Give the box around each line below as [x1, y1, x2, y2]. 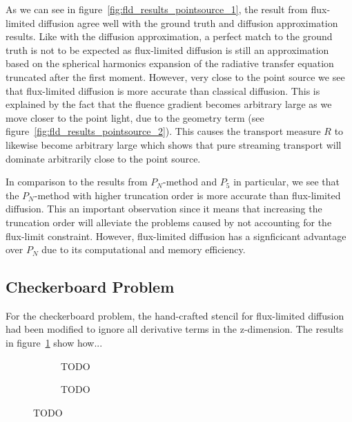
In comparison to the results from [6, 174, 148, 189]
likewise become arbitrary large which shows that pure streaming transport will [6, 137, 342, 152]
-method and [163, 174, 217, 189]
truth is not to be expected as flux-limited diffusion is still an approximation [6, 42, 329, 57]
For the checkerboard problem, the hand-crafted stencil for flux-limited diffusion [6, 308, 344, 322]
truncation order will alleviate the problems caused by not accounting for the [6, 214, 332, 229]
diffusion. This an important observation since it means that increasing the [6, 201, 322, 216]
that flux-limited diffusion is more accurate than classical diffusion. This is [6, 83, 320, 98]
